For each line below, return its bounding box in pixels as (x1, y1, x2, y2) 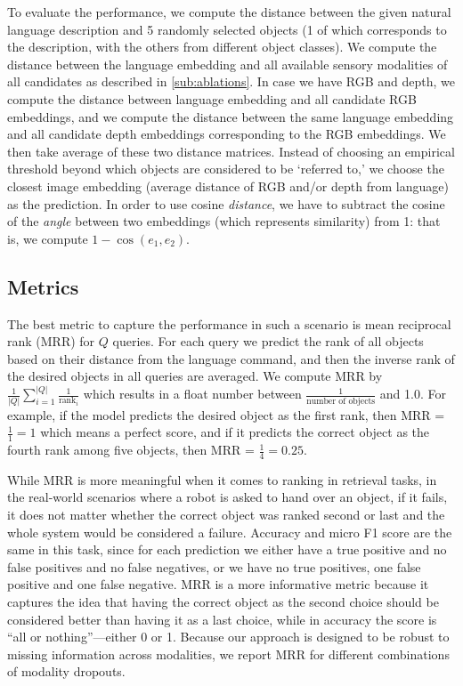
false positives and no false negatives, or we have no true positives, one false (7, 557, 421, 576)
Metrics (7, 272, 79, 300)
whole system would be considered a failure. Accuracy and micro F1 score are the (7, 522, 452, 541)
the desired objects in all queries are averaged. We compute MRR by (7, 367, 383, 385)
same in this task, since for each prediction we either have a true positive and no (7, 540, 447, 559)
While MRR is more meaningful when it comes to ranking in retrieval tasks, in (7, 470, 437, 488)
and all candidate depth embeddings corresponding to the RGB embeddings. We (7, 125, 446, 143)
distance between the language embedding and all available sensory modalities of (7, 54, 448, 73)
